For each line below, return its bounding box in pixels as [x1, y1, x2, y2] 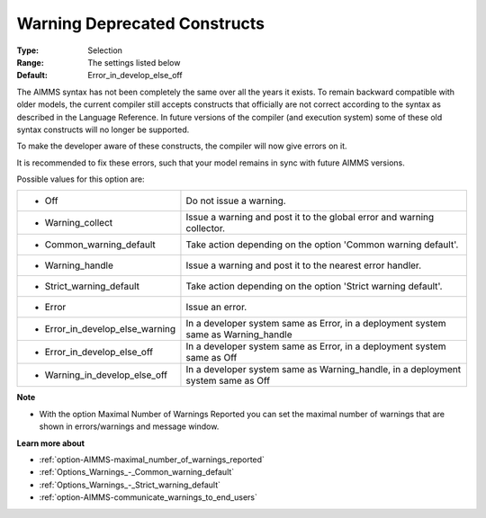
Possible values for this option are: [16, 174, 145, 184]
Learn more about [16, 437, 85, 449]
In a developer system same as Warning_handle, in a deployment [185, 363, 462, 376]
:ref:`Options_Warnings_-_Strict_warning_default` [39, 479, 220, 490]
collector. [185, 222, 225, 235]
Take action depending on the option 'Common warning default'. [185, 238, 459, 251]
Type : [16, 45, 40, 56]
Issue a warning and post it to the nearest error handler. [185, 259, 422, 272]
